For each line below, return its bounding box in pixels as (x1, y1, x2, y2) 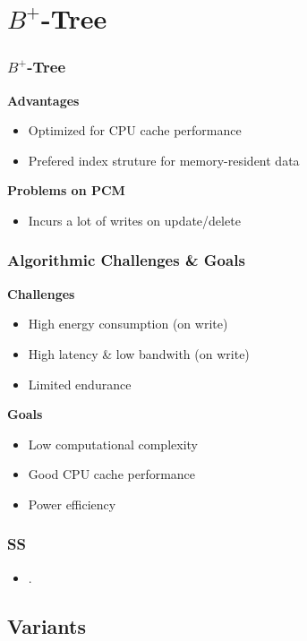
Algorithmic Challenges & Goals (7, 249, 245, 271)
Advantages (7, 90, 80, 109)
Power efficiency (28, 494, 116, 513)
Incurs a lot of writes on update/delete (28, 210, 241, 229)
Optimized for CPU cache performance (28, 121, 242, 140)
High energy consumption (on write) (28, 314, 228, 333)
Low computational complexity (28, 434, 198, 453)
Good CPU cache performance (28, 465, 196, 483)
